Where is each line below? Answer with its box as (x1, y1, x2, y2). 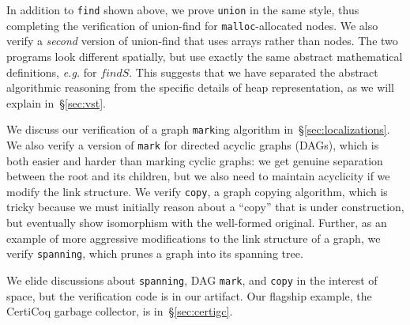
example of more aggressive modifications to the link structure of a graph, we (6, 229, 381, 246)
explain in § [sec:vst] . (6, 94, 106, 111)
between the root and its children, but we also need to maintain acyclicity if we (6, 168, 390, 184)
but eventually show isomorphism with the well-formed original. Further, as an (6, 214, 387, 231)
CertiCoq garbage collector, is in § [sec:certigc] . (6, 303, 233, 319)
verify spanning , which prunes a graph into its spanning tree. (6, 245, 303, 262)
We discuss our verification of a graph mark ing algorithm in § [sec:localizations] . (6, 121, 390, 138)
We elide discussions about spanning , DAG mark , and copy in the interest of (6, 271, 378, 288)
